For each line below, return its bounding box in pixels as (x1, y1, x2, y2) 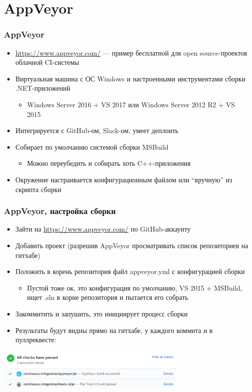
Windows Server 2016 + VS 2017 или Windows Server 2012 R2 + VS (27, 99, 235, 109)
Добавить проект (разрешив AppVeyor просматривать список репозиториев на (15, 240, 249, 250)
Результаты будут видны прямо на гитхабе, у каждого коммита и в (15, 325, 213, 335)
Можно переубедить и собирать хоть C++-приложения (27, 158, 191, 168)
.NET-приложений (15, 83, 71, 93)
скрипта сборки (15, 184, 61, 194)
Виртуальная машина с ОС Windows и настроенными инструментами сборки (15, 73, 246, 83)
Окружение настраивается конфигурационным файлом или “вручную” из (15, 174, 233, 184)
